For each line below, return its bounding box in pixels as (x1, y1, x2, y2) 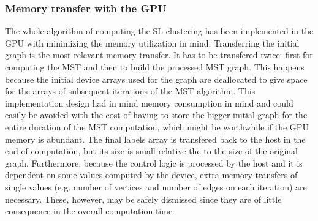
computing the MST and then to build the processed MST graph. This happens (5, 61, 305, 73)
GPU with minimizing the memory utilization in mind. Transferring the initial (5, 36, 300, 49)
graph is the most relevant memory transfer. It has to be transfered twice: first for (5, 48, 313, 61)
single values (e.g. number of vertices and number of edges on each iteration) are (5, 180, 307, 193)
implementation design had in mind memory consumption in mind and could (5, 96, 293, 109)
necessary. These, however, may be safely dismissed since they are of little (5, 192, 282, 205)
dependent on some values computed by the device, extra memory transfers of (5, 168, 298, 181)
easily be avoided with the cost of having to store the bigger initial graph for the (5, 108, 308, 121)
